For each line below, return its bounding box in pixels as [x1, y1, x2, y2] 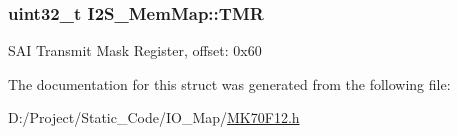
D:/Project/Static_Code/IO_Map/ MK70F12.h [8, 107, 300, 128]
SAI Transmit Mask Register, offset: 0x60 [8, 40, 262, 61]
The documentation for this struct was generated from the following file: [8, 73, 451, 94]
